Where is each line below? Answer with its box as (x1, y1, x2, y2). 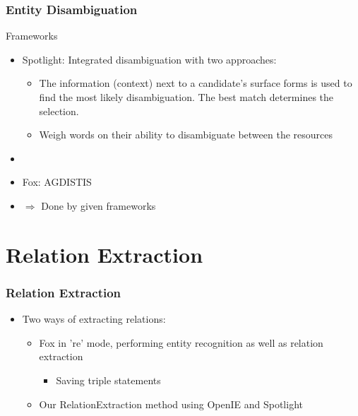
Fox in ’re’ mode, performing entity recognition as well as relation (39, 335, 323, 350)
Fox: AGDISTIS (22, 174, 92, 189)
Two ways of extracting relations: (22, 311, 166, 326)
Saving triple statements (56, 372, 161, 387)
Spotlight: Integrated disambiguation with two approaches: (22, 52, 277, 66)
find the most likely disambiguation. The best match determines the (39, 90, 334, 104)
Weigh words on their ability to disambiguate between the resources (39, 127, 333, 142)
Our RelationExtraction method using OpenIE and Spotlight (39, 396, 303, 411)
